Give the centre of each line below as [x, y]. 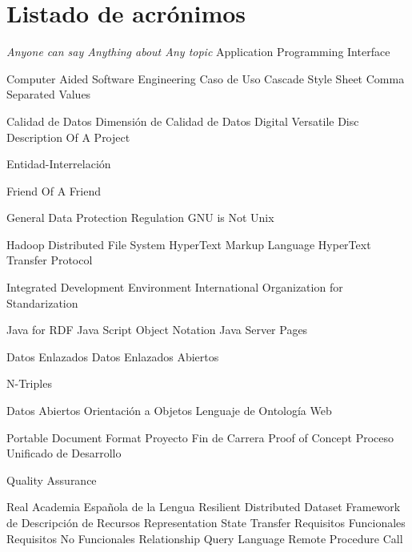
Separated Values [49, 94]
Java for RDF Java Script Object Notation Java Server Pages [157, 330]
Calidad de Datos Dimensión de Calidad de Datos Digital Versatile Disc [183, 121]
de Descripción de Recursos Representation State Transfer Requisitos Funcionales [206, 522]
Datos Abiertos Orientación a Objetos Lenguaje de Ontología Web [169, 411]
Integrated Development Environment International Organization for [175, 287]
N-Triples [29, 383]
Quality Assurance [52, 479]
